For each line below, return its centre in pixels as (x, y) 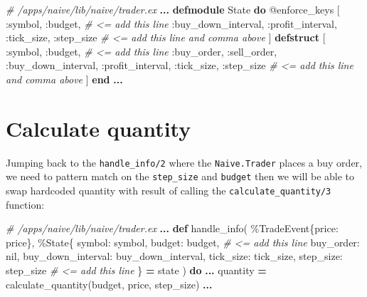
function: (25, 204)
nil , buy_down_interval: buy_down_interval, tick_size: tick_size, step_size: (174, 256)
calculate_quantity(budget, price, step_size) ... (109, 284)
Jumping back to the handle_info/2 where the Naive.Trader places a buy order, (184, 162)
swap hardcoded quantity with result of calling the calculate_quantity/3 (169, 190)
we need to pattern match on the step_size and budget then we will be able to (180, 176)
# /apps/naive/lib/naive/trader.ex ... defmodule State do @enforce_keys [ (173, 9)
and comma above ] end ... (64, 79)
